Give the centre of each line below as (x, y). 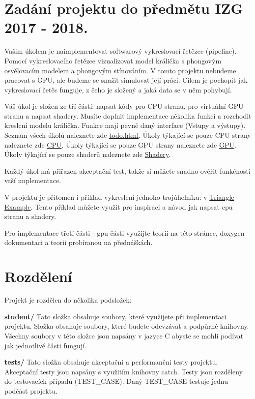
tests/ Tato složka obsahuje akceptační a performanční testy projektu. (111, 362)
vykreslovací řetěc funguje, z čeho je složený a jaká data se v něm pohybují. (118, 89)
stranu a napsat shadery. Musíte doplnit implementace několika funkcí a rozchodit (128, 115)
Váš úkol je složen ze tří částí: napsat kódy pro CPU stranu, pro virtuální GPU (124, 106)
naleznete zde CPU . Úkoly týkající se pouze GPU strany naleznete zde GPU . (120, 144)
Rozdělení (38, 276)
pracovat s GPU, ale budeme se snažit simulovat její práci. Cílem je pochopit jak (126, 80)
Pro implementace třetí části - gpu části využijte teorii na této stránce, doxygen (125, 232)
